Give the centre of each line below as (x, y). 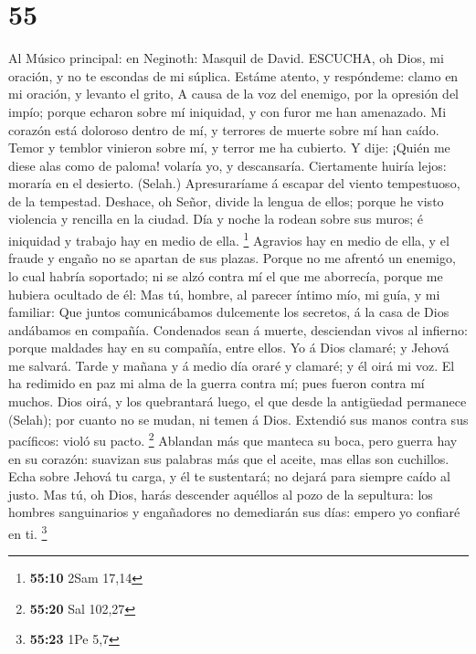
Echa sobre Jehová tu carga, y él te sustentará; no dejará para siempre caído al (229, 476)
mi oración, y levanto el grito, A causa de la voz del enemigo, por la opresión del (233, 94)
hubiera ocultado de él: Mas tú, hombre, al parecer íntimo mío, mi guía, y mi (224, 294)
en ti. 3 (28, 532)
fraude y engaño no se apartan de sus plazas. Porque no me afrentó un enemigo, (232, 258)
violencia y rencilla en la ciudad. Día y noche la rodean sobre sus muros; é (216, 219)
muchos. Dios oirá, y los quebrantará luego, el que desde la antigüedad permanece (238, 401)
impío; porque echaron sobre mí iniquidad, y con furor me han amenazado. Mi (227, 111)
